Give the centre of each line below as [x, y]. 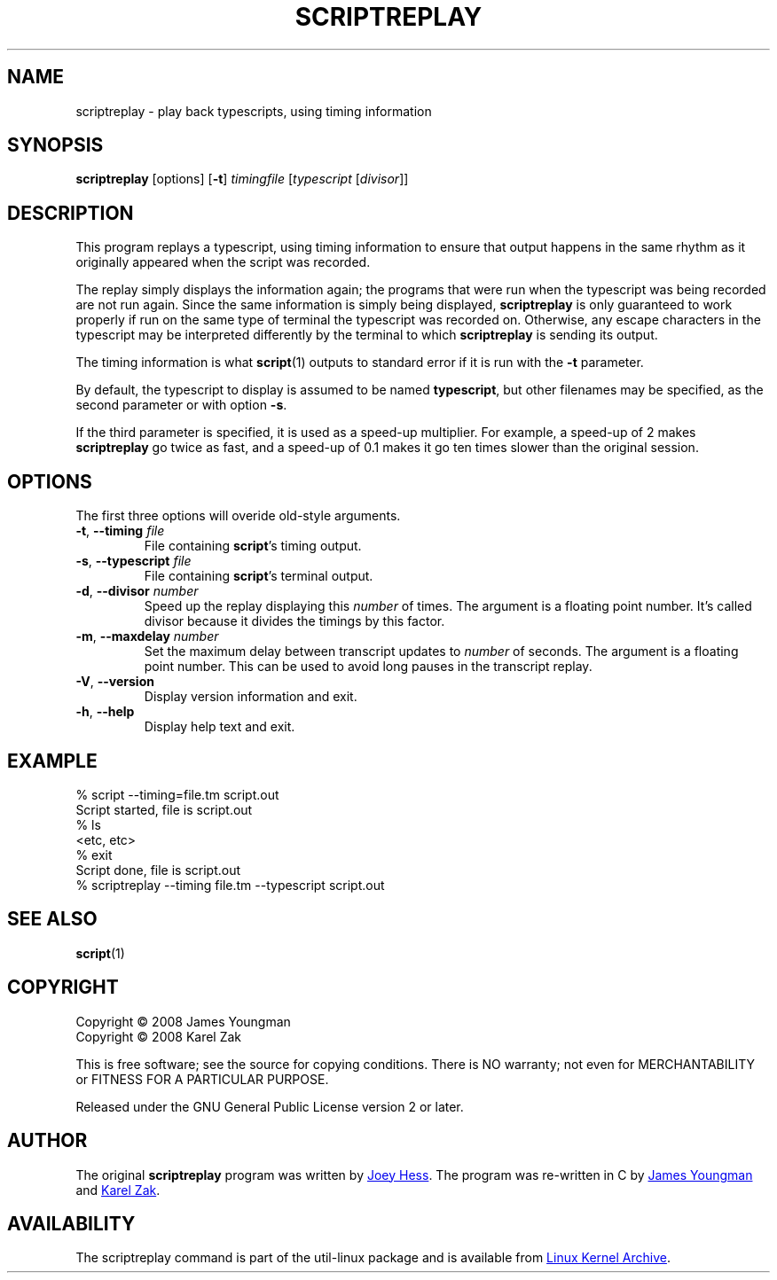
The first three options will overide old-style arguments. [238, 516]
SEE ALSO [52, 919]
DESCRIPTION [71, 213]
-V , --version [115, 682]
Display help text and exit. [220, 727]
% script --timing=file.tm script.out [177, 794]
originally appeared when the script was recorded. [223, 262]
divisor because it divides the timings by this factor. [294, 621]
